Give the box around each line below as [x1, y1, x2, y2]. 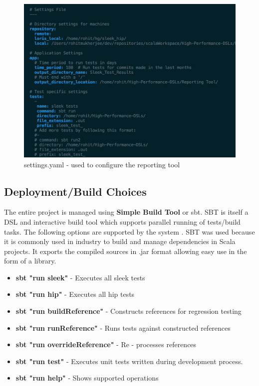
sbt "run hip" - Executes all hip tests [15, 289, 135, 299]
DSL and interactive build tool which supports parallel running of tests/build [4, 216, 241, 227]
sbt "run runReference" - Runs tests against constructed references [15, 322, 231, 333]
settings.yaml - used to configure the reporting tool [24, 159, 180, 169]
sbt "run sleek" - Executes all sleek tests [15, 272, 145, 282]
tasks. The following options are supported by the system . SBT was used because [4, 226, 255, 237]
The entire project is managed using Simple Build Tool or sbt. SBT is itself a [4, 207, 249, 217]
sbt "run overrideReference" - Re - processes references [15, 339, 197, 350]
